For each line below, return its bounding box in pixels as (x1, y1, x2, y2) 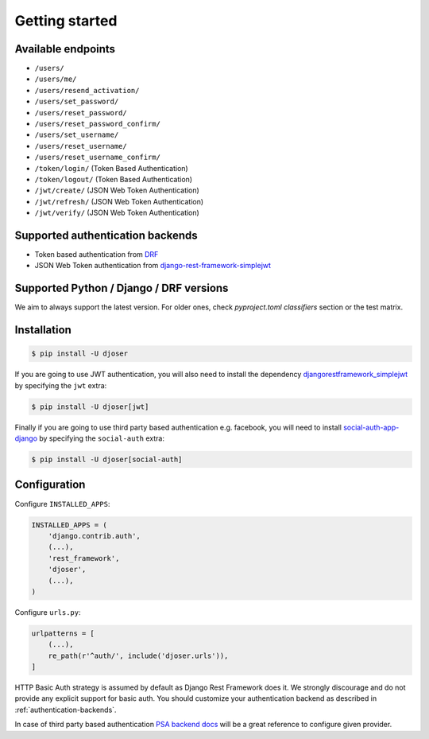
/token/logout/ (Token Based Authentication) (34, 174, 193, 184)
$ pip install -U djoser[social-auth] (31, 455, 183, 465)
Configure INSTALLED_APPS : (14, 499, 110, 508)
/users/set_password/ (34, 97, 119, 107)
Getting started (14, 12, 118, 29)
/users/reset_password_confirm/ (34, 119, 160, 129)
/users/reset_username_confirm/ (34, 153, 160, 162)
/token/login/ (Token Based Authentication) (34, 163, 188, 173)
